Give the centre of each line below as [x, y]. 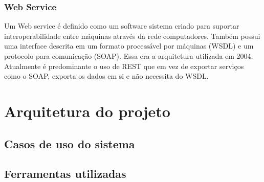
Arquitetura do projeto [87, 111]
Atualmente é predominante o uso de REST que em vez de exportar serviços [124, 66]
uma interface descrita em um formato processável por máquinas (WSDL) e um [129, 46]
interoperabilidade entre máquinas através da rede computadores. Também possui [132, 36]
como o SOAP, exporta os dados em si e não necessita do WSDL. [106, 76]
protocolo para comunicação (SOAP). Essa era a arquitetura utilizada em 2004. [129, 56]
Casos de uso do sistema [70, 143]
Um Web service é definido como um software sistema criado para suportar [122, 26]
